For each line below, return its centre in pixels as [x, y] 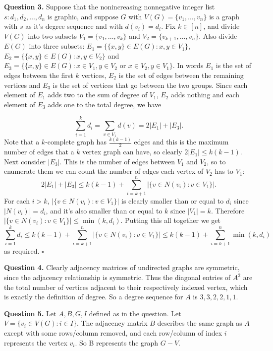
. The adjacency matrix [112, 323]
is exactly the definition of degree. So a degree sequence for [94, 297]
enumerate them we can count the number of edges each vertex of [104, 171]
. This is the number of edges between [117, 161]
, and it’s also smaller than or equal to [104, 210]
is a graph [224, 16]
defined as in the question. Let [135, 313]
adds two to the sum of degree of [98, 95]
